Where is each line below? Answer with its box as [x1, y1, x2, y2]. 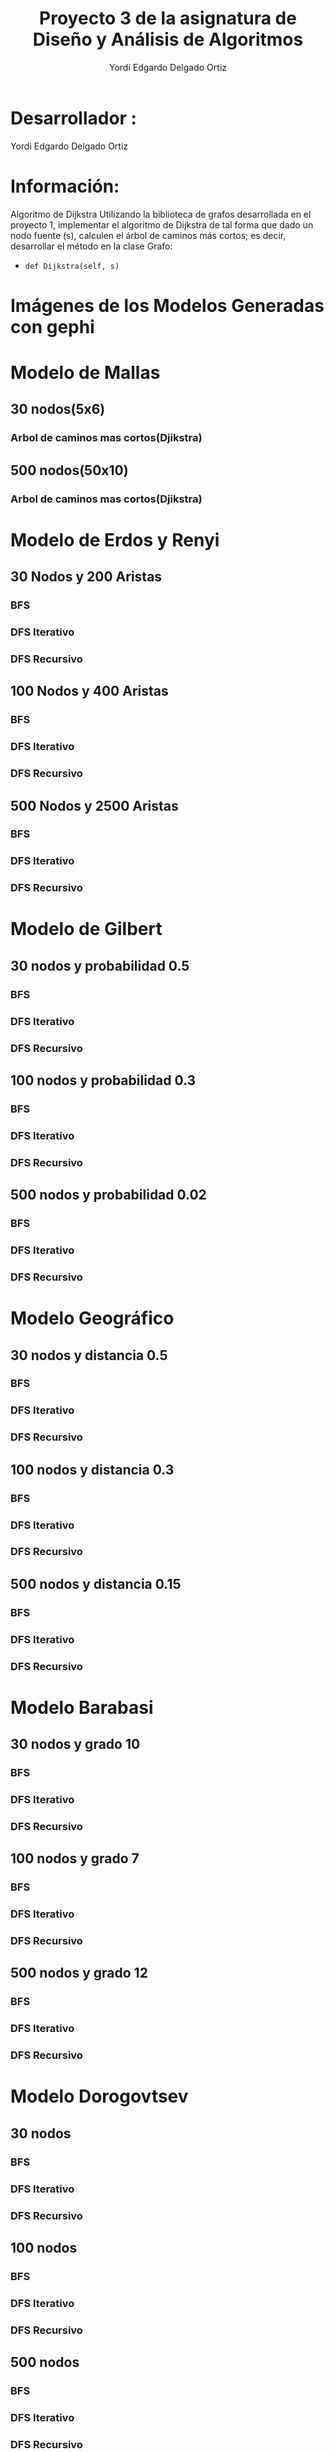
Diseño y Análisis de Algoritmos [32, 28, 304, 51]
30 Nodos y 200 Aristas [10, 568, 163, 586]
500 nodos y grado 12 [10, 1965, 148, 1982]
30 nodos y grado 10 [10, 1736, 141, 1753]
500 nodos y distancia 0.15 [10, 1575, 182, 1592]
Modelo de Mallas [10, 362, 161, 384]
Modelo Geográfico [10, 1307, 175, 1330]
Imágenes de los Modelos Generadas [10, 294, 325, 317]
